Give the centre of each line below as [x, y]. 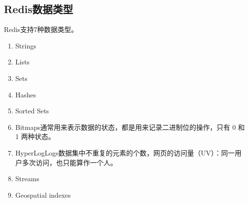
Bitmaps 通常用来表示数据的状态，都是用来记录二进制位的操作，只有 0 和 [130, 127]
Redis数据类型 [39, 9]
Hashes [26, 94]
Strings [26, 45]
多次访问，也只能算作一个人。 [70, 162]
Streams [27, 179]
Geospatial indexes [43, 195]
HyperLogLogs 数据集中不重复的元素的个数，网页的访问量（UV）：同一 [125, 152]
